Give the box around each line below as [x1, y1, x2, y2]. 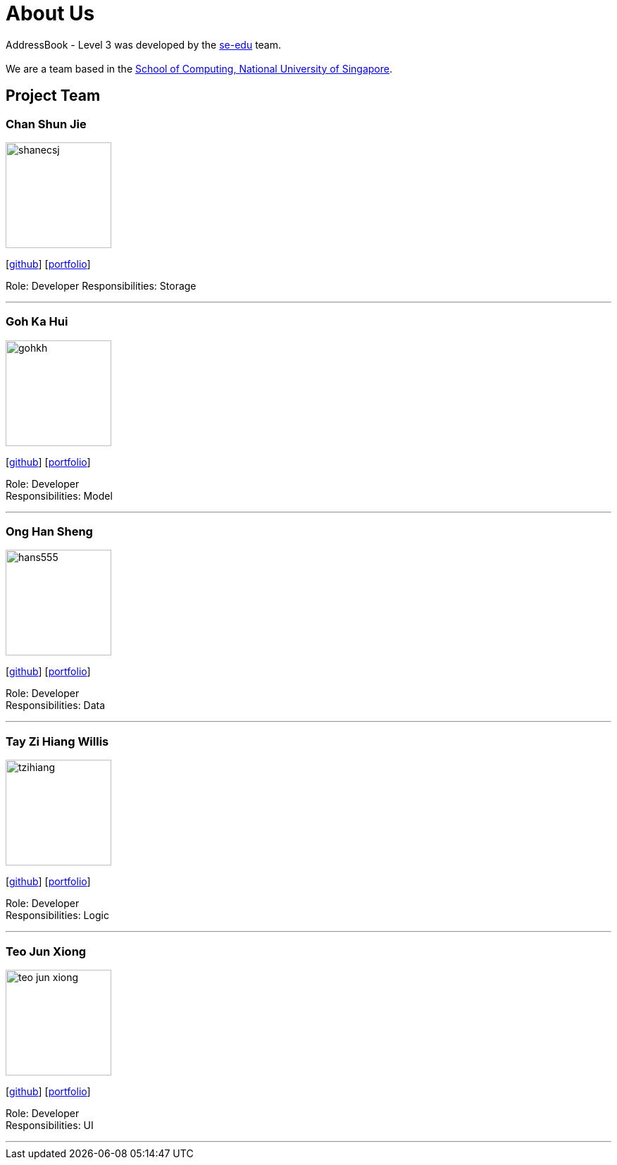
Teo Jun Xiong [6, 944, 87, 958]
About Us [6, 1, 95, 25]
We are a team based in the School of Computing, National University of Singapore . [6, 62, 393, 75]
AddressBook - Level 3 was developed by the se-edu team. [6, 38, 282, 51]
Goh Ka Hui [6, 314, 68, 329]
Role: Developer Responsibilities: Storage [6, 279, 197, 292]
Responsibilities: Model [6, 489, 113, 502]
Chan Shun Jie [6, 116, 87, 131]
